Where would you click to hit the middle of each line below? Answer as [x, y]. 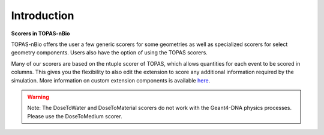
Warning [38, 97]
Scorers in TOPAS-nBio [40, 33]
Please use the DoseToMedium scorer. [75, 116]
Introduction [43, 16]
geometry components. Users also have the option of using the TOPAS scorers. [109, 53]
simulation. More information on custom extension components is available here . [111, 80]
